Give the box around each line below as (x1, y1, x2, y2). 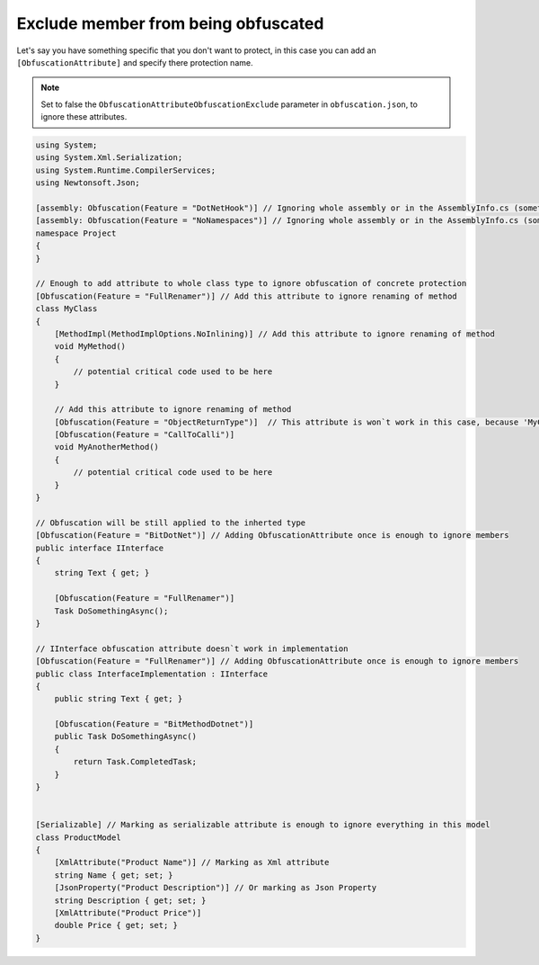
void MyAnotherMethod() (54, 442, 159, 452)
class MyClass (35, 304, 98, 314)
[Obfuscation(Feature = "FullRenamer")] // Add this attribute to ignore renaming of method (35, 290, 457, 301)
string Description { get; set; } (54, 895, 207, 906)
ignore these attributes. (40, 112, 128, 122)
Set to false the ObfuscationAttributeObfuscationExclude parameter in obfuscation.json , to (40, 99, 418, 110)
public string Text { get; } (54, 693, 183, 704)
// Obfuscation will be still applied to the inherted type (35, 517, 306, 528)
